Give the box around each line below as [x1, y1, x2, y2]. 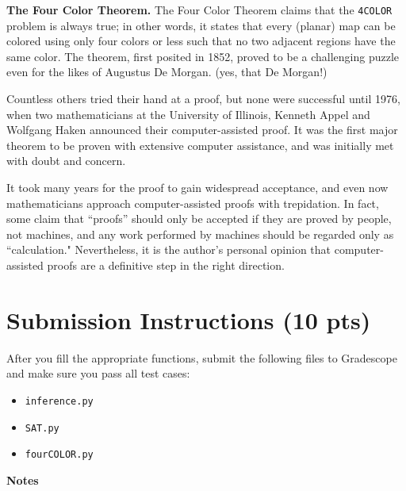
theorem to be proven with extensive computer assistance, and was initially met [6, 136, 394, 153]
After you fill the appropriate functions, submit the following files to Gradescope [6, 349, 397, 366]
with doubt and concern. [6, 152, 126, 169]
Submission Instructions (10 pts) [6, 303, 371, 336]
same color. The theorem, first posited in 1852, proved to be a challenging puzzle [6, 48, 400, 64]
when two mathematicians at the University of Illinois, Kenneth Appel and [6, 105, 370, 122]
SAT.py [25, 422, 59, 434]
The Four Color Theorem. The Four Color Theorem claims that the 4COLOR [6, 2, 393, 17]
